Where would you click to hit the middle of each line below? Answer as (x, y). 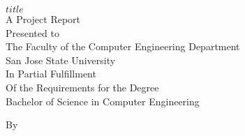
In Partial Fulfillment (51, 74)
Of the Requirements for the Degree (82, 87)
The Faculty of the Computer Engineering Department (123, 46)
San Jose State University (61, 60)
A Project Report (43, 19)
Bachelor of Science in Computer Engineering (103, 101)
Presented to (32, 32)
